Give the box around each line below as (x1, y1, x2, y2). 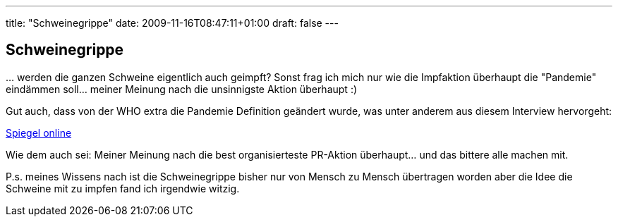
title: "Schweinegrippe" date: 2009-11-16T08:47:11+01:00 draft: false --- (6, 17, 339, 29)
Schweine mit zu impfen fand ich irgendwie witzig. (6, 182, 240, 195)
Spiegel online (6, 126, 72, 139)
